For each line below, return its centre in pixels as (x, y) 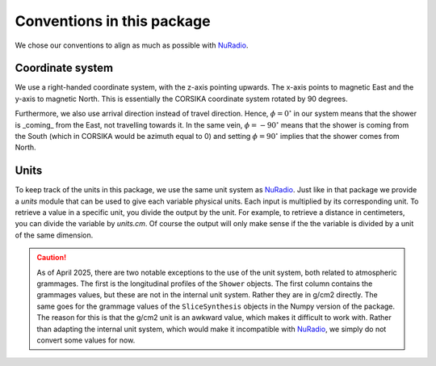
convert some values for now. (86, 340)
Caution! (52, 258)
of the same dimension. (54, 235)
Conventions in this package (113, 21)
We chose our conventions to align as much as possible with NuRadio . (132, 45)
